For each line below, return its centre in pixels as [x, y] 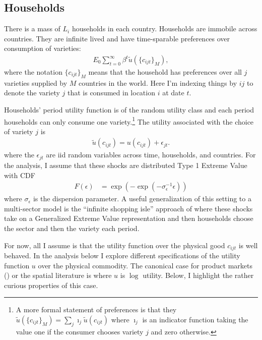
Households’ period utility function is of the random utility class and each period [129, 109]
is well [248, 245]
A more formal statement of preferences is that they [96, 309]
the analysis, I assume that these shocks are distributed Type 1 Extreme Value [126, 165]
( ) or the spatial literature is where [58, 275]
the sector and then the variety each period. [72, 228]
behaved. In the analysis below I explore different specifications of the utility [122, 255]
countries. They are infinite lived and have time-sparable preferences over [117, 38]
